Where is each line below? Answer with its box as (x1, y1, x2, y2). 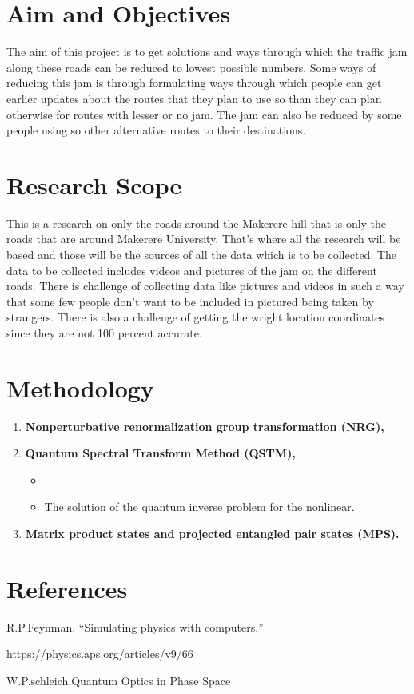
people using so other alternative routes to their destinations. (6, 122, 306, 138)
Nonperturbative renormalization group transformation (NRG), (25, 417, 384, 434)
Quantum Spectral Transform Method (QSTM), (25, 445, 296, 461)
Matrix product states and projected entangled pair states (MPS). (25, 525, 400, 542)
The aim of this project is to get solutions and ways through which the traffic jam (6, 43, 408, 60)
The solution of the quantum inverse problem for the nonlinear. (44, 498, 355, 515)
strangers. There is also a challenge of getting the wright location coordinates (6, 309, 385, 325)
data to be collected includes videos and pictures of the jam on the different (6, 261, 377, 278)
